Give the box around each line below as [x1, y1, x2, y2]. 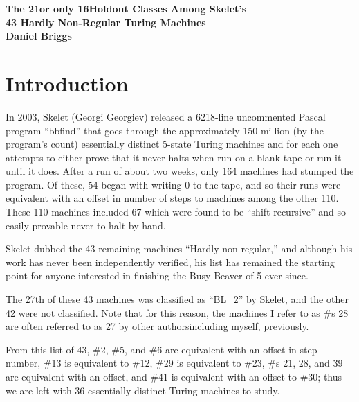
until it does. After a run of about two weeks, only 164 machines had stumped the [6, 164, 354, 178]
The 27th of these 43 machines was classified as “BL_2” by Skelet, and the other [6, 292, 349, 306]
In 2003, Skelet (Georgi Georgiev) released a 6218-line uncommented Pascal [6, 109, 326, 123]
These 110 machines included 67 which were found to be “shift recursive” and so [6, 204, 347, 219]
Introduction [6, 69, 129, 97]
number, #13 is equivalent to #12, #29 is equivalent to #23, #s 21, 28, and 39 [6, 356, 343, 370]
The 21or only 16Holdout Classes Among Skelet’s [6, 1, 247, 15]
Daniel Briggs [6, 28, 72, 43]
